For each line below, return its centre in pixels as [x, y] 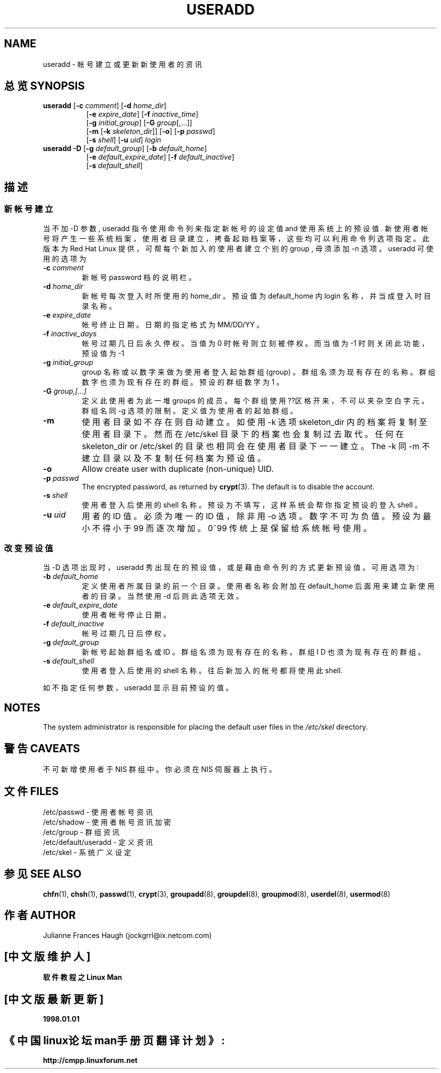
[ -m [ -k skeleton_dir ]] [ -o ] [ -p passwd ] [151, 131]
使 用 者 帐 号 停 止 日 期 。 [126, 615]
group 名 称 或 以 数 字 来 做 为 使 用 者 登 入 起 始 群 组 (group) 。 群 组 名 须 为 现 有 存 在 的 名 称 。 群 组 [259, 372]
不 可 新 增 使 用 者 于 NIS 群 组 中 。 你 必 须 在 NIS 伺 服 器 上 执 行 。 [160, 769]
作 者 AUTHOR [40, 915]
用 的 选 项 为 [65, 258]
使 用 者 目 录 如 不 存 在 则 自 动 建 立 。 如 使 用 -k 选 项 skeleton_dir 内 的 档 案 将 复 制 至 [254, 422]
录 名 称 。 [99, 306]
